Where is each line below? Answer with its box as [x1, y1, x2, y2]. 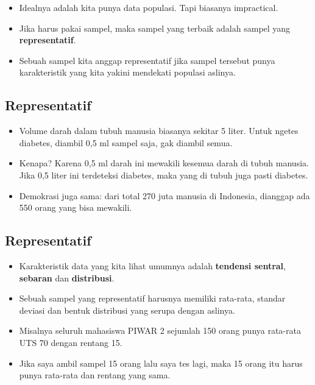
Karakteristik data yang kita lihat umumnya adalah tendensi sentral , [19, 259, 286, 272]
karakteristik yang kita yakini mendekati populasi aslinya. [19, 66, 236, 79]
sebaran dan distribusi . [19, 271, 115, 284]
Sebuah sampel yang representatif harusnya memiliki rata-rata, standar [19, 292, 286, 305]
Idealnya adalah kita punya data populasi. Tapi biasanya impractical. [19, 1, 278, 13]
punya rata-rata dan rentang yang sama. [19, 369, 171, 381]
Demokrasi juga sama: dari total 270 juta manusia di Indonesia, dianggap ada [19, 189, 310, 202]
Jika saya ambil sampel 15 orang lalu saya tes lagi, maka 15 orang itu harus [19, 356, 303, 369]
